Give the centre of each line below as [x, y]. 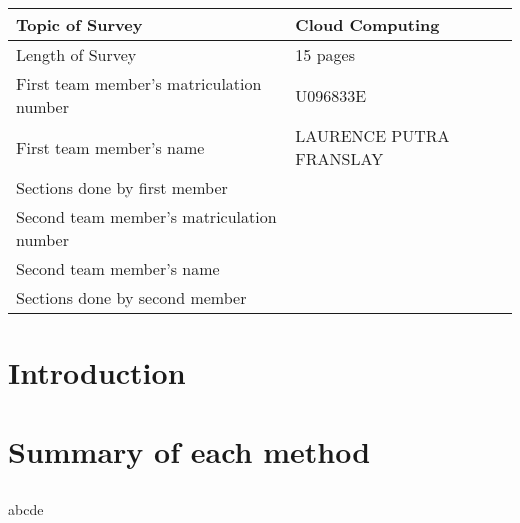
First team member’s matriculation [139, 83]
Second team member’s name [118, 268]
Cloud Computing [367, 24]
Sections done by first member [122, 187]
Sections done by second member [131, 297]
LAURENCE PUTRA [372, 135]
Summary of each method [189, 450]
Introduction [97, 372]
